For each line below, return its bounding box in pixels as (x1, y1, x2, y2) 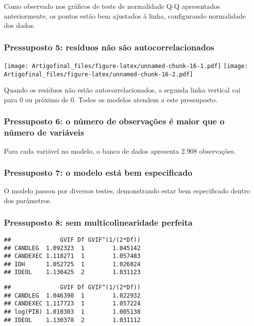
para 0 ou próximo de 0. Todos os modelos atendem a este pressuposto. (4, 94, 218, 104)
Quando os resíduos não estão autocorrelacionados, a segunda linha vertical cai (4, 85, 241, 95)
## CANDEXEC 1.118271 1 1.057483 (4, 253, 141, 260)
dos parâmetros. (4, 195, 52, 206)
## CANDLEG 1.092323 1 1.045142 (4, 244, 141, 252)
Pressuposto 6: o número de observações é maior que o (4, 115, 225, 127)
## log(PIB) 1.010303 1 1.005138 (4, 308, 141, 316)
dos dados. (4, 20, 35, 30)
